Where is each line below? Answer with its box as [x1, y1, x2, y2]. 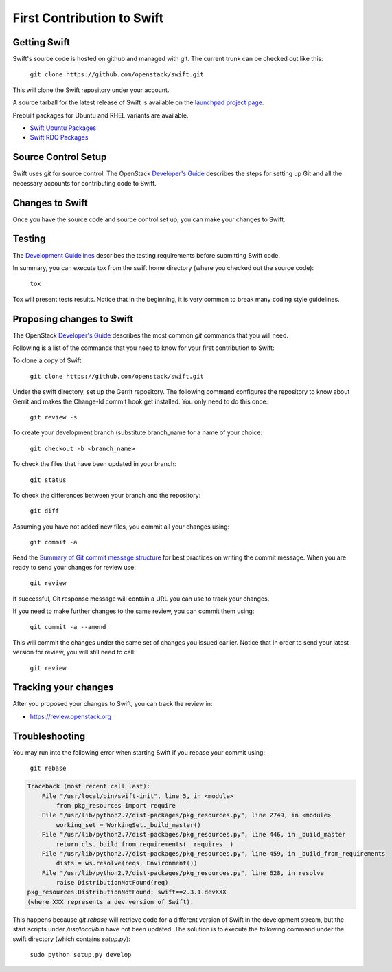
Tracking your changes [12, 681, 114, 694]
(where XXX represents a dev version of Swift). [27, 898, 194, 905]
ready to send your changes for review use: [12, 563, 137, 571]
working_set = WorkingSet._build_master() [56, 821, 202, 828]
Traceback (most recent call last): [27, 782, 151, 791]
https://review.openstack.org [30, 712, 112, 720]
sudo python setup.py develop [30, 951, 132, 958]
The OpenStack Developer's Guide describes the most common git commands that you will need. [12, 331, 288, 340]
